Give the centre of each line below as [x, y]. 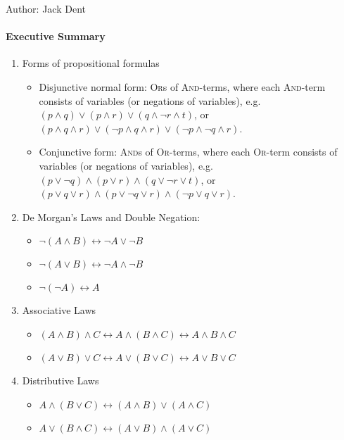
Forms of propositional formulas [91, 63]
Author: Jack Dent [46, 8]
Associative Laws [59, 310]
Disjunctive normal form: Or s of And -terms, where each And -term [182, 86]
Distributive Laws [60, 380]
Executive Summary [56, 36]
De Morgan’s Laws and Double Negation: [111, 216]
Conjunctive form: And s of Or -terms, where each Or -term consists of [188, 152]
